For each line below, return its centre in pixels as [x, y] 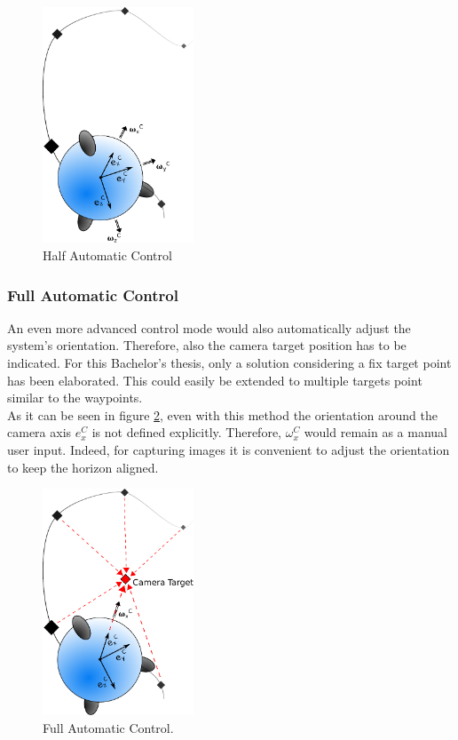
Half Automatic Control [107, 255]
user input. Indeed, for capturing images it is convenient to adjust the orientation [229, 450]
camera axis [39, 432]
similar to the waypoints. [75, 398]
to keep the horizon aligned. [83, 467]
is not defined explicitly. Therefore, [186, 432]
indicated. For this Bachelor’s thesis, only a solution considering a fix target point [229, 363]
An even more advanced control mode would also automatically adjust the [209, 327]
